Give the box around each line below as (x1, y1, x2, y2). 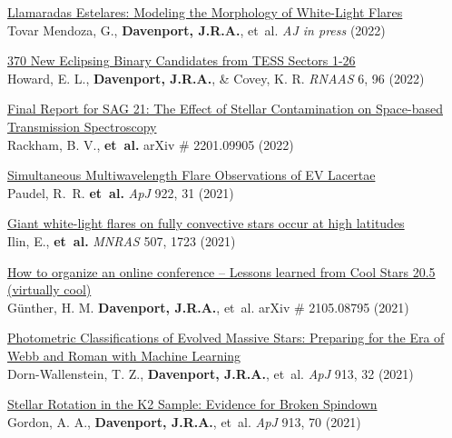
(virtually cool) (7, 280, 92, 299)
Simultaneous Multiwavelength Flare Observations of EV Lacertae (7, 165, 376, 184)
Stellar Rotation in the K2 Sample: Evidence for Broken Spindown (7, 394, 378, 413)
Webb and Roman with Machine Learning (7, 345, 241, 364)
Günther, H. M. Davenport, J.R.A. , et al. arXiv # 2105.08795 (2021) (7, 297, 409, 316)
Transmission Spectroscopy (7, 116, 157, 135)
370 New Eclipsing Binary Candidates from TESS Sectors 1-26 (7, 51, 356, 70)
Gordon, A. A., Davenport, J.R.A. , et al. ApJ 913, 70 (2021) (7, 412, 361, 431)
